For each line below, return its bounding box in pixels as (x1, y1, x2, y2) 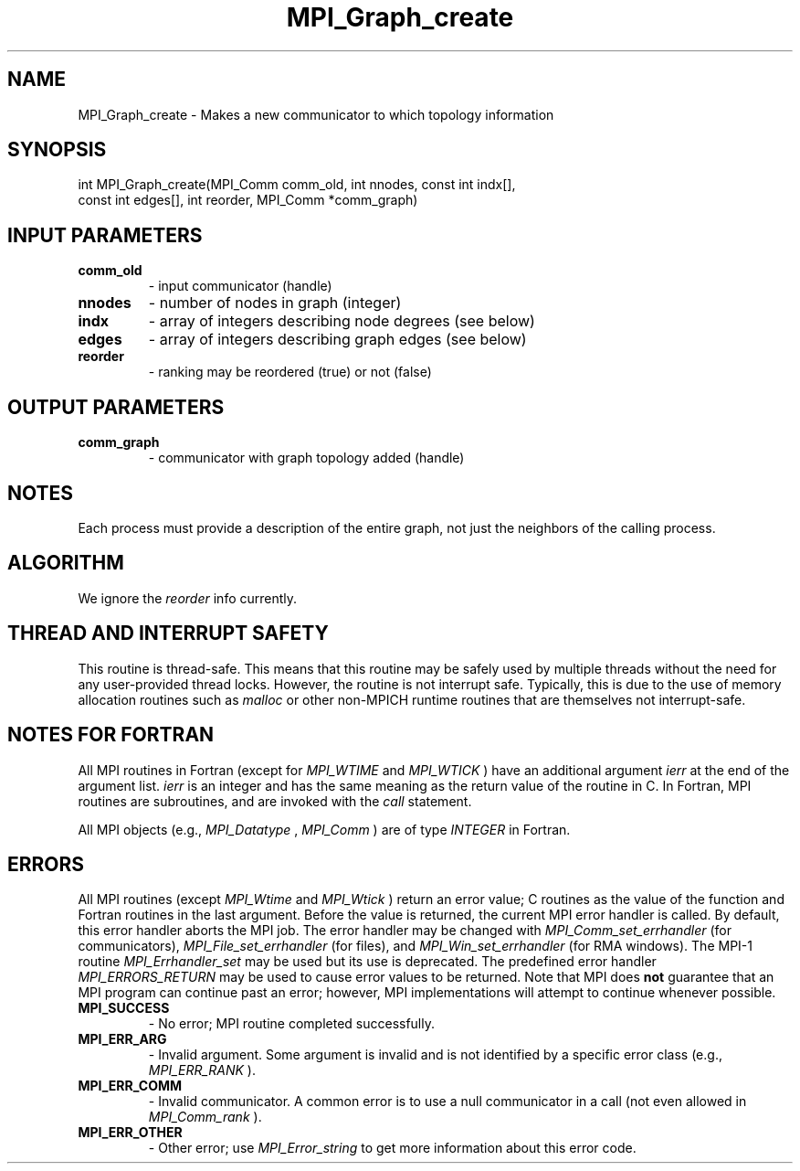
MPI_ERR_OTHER (78, 1124, 183, 1141)
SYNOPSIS (7, 138, 107, 162)
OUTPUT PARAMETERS (7, 395, 225, 419)
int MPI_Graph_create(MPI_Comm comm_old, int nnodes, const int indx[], (78, 176, 516, 193)
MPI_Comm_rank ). (148, 1109, 262, 1125)
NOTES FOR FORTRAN (7, 723, 215, 747)
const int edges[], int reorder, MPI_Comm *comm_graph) (78, 192, 418, 208)
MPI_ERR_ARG (78, 1031, 167, 1048)
